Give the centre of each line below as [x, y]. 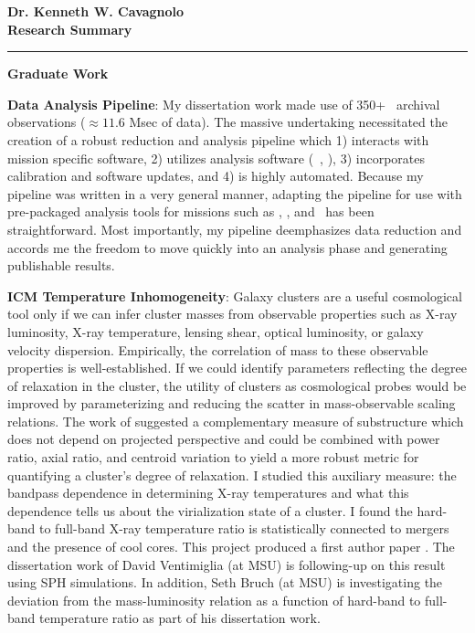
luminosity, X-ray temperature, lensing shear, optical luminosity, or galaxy [216, 331]
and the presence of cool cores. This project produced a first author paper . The [231, 547]
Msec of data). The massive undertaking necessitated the [288, 122]
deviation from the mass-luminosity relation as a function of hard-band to [214, 600]
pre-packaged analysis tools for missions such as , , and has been [191, 211]
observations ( [47, 122]
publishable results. [61, 265]
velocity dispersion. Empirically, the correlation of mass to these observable [218, 349]
